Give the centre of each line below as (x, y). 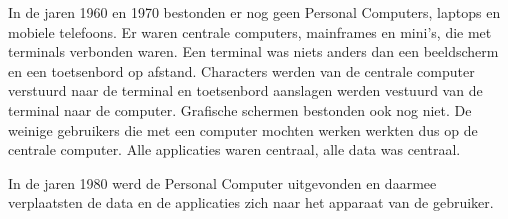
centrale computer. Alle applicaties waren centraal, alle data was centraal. (234, 149)
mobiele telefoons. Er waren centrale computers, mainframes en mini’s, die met (250, 31)
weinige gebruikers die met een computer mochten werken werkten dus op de (243, 129)
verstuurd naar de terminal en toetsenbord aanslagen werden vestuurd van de (245, 90)
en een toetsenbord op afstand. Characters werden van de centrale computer (241, 70)
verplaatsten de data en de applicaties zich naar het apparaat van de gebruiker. (251, 202)
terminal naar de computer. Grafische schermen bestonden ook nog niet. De (240, 109)
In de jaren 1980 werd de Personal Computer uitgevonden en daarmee (222, 182)
